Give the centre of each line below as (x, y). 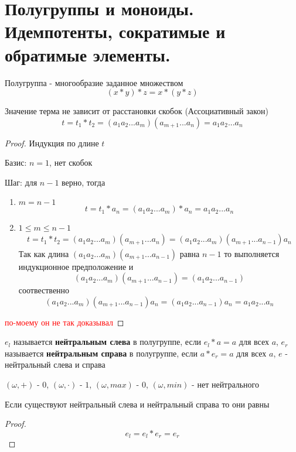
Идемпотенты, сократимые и (115, 31)
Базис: (16, 162)
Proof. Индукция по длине (52, 143)
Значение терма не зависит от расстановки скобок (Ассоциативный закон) (137, 111)
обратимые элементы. (88, 54)
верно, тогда (84, 182)
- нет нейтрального (226, 384)
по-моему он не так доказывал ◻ (64, 322)
